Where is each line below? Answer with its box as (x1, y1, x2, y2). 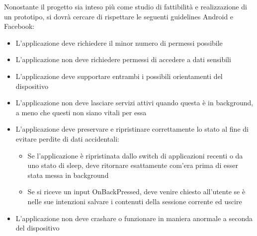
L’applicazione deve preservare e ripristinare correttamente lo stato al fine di (15, 124, 249, 134)
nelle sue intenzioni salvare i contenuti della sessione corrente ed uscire (27, 196, 242, 206)
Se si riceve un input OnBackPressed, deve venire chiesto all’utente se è (27, 186, 246, 197)
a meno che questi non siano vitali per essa (15, 107, 147, 117)
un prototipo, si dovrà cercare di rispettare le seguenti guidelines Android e (4, 11, 234, 21)
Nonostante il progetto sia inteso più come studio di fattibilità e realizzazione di (4, 1, 247, 11)
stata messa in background (27, 169, 109, 180)
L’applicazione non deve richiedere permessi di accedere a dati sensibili (15, 54, 231, 65)
